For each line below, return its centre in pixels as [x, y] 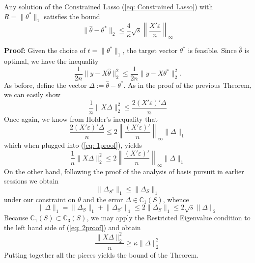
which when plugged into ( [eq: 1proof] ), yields [73, 145]
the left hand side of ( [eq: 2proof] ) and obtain [72, 227]
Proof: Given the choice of [45, 50]
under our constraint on [40, 199]
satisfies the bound [72, 16]
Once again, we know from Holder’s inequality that [81, 118]
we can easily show [32, 94]
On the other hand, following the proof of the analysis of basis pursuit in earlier [124, 171]
